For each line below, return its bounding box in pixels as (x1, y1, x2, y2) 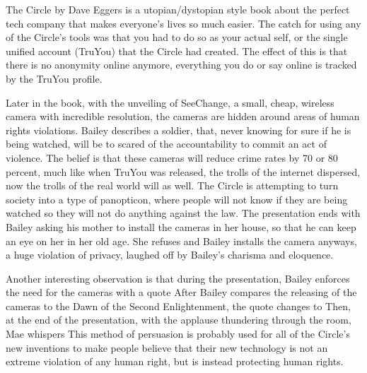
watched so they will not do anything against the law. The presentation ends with (6, 206, 361, 220)
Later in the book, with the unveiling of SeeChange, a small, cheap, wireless (6, 95, 334, 109)
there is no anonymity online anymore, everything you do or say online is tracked (6, 57, 357, 72)
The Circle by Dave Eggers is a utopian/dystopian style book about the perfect (6, 2, 350, 16)
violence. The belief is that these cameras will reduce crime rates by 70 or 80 (6, 150, 338, 165)
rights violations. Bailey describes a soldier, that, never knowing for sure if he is (6, 122, 351, 137)
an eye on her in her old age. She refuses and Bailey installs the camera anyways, (6, 233, 357, 248)
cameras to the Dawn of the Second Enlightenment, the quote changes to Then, (6, 298, 351, 313)
